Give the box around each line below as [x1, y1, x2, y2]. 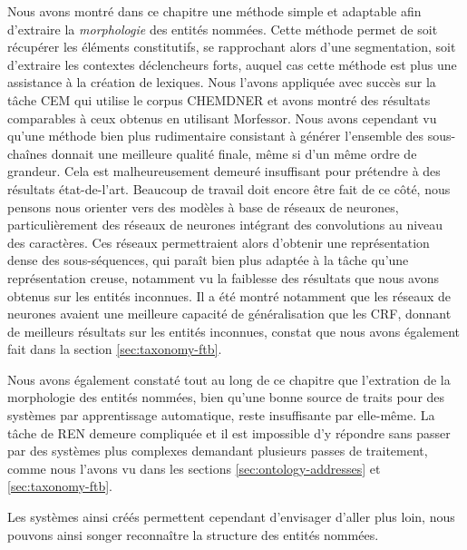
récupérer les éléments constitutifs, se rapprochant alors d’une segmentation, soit [7, 37, 456, 56]
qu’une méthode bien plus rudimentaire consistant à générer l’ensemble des [7, 126, 424, 145]
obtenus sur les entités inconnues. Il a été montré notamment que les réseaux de [7, 286, 452, 305]
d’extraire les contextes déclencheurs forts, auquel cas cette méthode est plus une [7, 54, 457, 74]
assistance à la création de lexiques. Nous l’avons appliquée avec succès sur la [7, 73, 436, 92]
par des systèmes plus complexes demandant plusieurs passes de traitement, [7, 441, 428, 460]
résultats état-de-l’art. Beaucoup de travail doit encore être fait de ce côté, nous [7, 179, 451, 198]
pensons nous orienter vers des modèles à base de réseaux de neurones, [7, 197, 399, 216]
